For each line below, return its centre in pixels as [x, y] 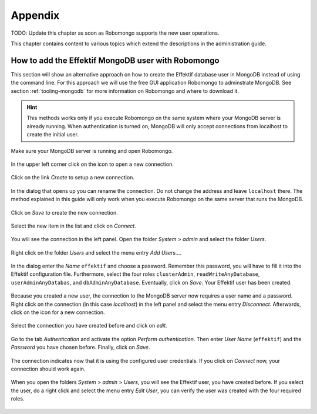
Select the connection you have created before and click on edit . [89, 326]
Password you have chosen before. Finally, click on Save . [80, 348]
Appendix [35, 15]
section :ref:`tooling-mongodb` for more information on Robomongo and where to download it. [125, 91]
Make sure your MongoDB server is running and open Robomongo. [92, 151]
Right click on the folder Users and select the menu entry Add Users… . [96, 252]
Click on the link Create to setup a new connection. [73, 178]
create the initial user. [53, 135]
